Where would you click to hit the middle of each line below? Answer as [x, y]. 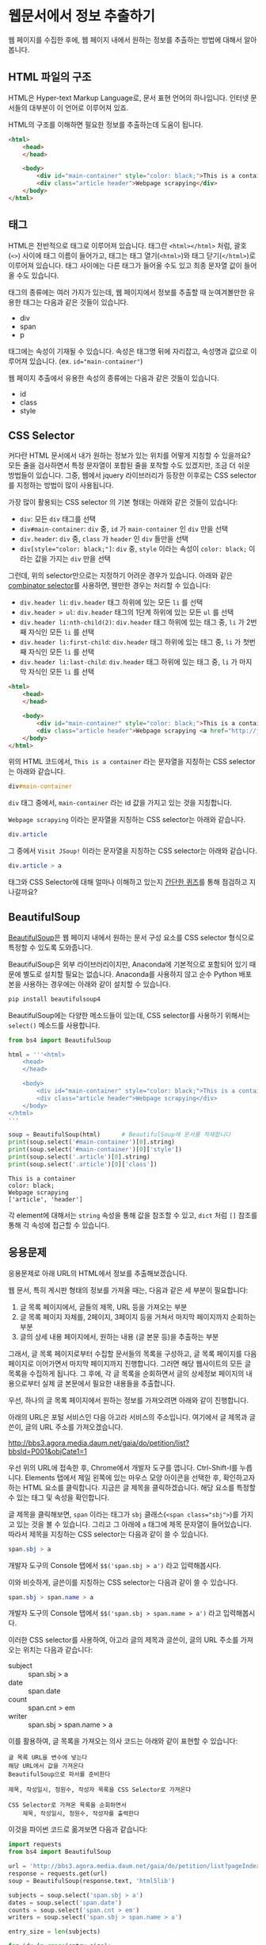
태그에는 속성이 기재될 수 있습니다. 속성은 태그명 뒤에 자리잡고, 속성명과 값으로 [129, 351]
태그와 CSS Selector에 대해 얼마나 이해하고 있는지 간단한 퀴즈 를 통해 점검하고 [128, 882]
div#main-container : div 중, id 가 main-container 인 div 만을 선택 [123, 529]
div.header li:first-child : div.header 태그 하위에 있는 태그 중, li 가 [130, 642]
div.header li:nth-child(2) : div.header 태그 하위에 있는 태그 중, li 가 [132, 622]
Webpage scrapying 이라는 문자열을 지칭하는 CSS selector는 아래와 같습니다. [127, 820]
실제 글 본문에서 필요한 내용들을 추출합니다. [109, 1383]
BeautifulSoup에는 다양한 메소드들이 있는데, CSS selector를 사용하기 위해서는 [129, 1015]
